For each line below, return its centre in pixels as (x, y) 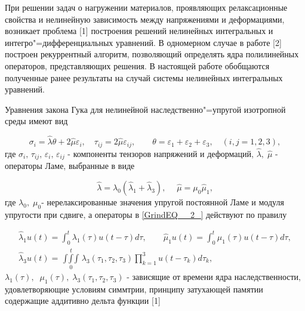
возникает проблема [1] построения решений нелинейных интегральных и (139, 31)
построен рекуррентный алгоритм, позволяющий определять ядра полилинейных (152, 54)
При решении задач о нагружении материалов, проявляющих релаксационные (146, 7)
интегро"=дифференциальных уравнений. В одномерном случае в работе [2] (143, 42)
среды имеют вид (36, 121)
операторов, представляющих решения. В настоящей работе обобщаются (137, 65)
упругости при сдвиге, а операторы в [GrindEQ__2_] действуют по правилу (146, 214)
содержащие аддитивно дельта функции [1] (83, 301)
